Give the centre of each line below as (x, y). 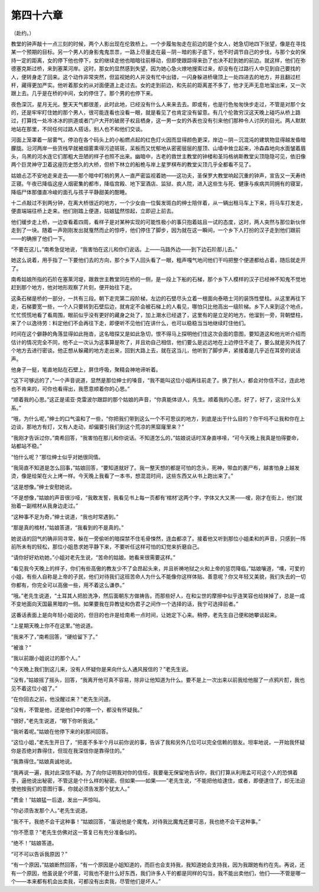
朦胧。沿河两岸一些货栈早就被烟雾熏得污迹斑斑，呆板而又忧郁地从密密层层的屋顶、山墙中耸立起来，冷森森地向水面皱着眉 (158, 148)
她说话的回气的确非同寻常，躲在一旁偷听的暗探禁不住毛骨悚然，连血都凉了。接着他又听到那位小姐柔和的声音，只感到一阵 (158, 538)
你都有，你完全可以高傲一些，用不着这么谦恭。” (68, 585)
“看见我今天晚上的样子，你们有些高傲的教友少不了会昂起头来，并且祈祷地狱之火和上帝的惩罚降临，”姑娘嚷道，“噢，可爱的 (158, 568)
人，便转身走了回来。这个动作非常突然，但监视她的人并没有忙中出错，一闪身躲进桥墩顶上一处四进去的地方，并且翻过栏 (156, 77)
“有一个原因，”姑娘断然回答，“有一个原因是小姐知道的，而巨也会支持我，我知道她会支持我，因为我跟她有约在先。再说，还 (158, 865)
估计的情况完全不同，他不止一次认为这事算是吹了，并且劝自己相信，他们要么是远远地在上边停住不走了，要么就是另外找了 (158, 342)
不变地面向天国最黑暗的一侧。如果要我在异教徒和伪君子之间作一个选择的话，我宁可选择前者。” (125, 604)
